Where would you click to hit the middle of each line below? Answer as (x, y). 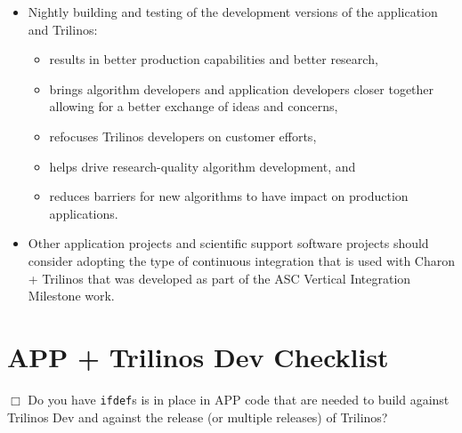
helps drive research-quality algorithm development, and (203, 166)
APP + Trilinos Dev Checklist (198, 356)
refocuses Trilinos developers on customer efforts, (183, 136)
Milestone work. (71, 296)
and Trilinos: (63, 29)
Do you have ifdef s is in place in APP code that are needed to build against (239, 399)
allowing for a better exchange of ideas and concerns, (194, 106)
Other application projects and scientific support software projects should (228, 243)
